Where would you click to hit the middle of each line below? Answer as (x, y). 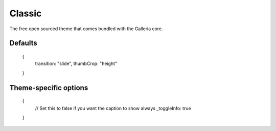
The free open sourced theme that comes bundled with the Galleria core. (86, 29)
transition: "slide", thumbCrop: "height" (76, 63)
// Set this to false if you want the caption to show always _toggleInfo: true (113, 108)
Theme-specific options (49, 88)
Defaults (24, 43)
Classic (26, 13)
